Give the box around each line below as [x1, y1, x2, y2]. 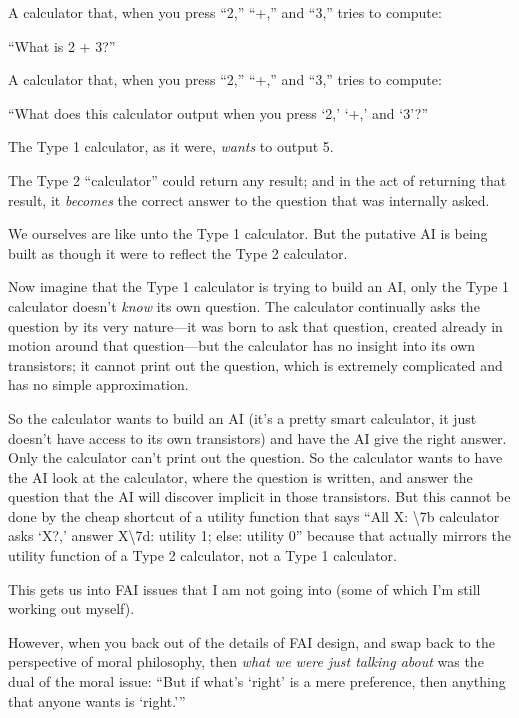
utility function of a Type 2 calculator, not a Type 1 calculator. [8, 545, 397, 566]
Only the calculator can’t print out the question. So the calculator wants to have [8, 447, 503, 468]
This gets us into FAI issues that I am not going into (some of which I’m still [8, 578, 481, 599]
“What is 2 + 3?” [8, 35, 116, 56]
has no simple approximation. [8, 374, 189, 395]
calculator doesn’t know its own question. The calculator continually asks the [8, 295, 480, 316]
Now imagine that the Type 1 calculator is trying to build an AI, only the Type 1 [8, 276, 510, 297]
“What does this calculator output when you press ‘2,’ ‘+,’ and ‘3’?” [8, 102, 429, 123]
